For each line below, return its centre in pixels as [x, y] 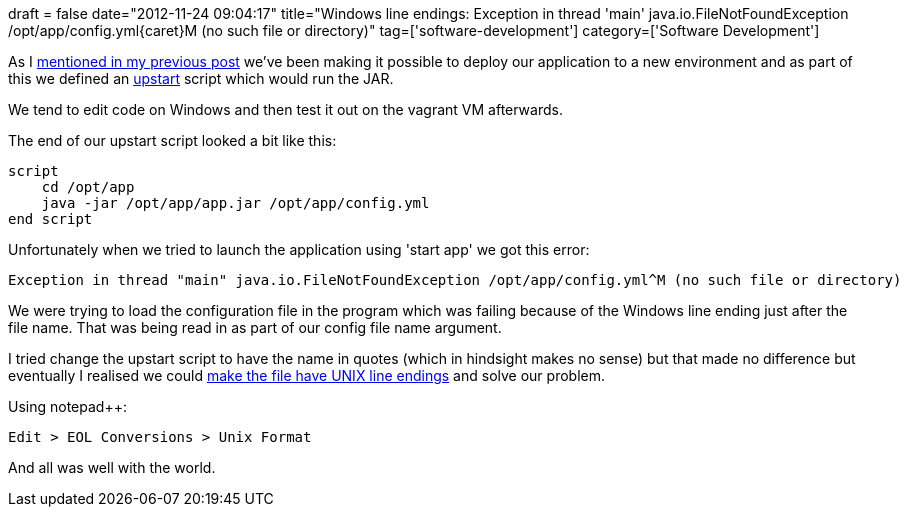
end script [50, 219]
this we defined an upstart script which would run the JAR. [201, 78]
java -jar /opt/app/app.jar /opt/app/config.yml [235, 203]
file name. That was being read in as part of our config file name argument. [255, 327]
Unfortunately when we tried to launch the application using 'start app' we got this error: [299, 249]
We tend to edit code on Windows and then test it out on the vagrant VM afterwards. [285, 109]
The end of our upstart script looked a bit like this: [172, 140]
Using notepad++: [67, 406]
